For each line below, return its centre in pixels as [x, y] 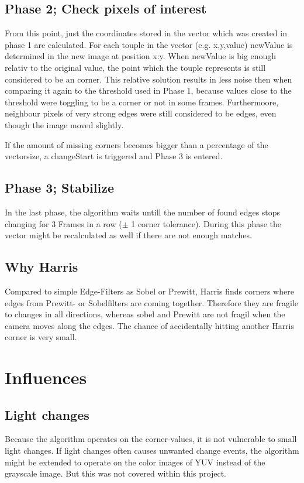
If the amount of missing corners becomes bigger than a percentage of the [137, 144]
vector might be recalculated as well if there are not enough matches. [128, 235]
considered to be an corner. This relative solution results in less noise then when [148, 79]
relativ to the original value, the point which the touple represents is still [135, 67]
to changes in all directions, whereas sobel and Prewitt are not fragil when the [145, 314]
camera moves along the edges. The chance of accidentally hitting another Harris [150, 325]
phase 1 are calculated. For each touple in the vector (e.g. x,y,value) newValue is [149, 44]
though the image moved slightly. [64, 124]
